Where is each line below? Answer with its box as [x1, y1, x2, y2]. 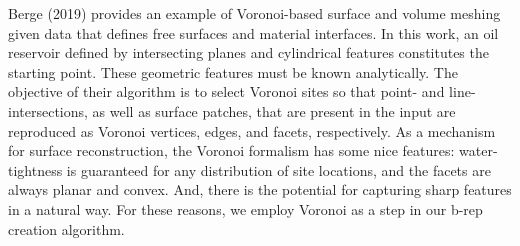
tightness [8, 159, 63, 180]
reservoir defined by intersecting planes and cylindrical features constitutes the [8, 42, 489, 63]
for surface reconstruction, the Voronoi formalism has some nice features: [8, 140, 455, 161]
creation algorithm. [8, 218, 125, 239]
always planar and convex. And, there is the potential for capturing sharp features [8, 179, 512, 200]
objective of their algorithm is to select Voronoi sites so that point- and [8, 81, 445, 102]
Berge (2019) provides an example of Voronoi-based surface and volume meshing [8, 3, 501, 23]
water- [459, 140, 498, 161]
